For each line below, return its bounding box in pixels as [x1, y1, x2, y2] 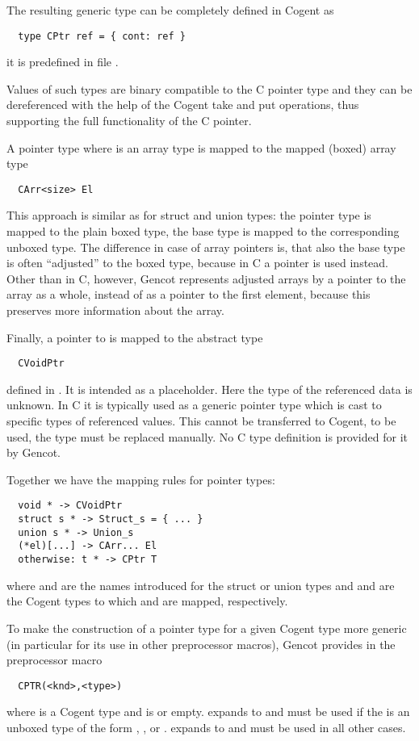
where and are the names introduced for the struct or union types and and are [6, 576, 395, 593]
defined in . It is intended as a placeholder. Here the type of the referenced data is [6, 380, 413, 397]
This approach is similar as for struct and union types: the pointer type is [6, 207, 371, 224]
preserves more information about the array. [6, 302, 224, 319]
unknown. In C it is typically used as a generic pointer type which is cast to [6, 396, 382, 413]
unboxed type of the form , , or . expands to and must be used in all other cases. [6, 718, 406, 735]
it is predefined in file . [6, 53, 119, 70]
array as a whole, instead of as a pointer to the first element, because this [6, 286, 371, 303]
